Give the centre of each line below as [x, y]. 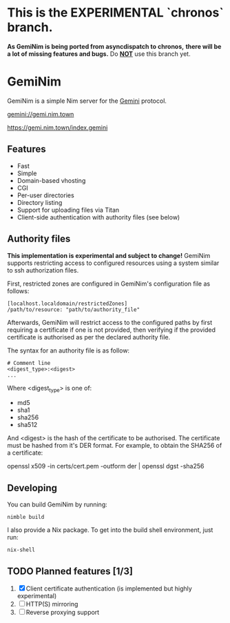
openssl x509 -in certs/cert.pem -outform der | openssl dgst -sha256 [106, 466]
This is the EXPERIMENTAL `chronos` [115, 13]
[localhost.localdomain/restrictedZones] [67, 304]
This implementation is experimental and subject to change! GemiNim [109, 255]
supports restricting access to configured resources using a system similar [113, 263]
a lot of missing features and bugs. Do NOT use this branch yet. [99, 54]
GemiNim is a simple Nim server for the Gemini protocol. [87, 101]
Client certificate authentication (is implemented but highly [109, 589]
